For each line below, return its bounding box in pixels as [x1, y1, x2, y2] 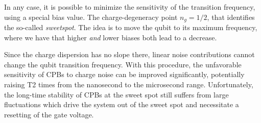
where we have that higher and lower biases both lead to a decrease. [4, 32, 217, 42]
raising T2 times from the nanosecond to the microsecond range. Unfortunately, [4, 79, 253, 90]
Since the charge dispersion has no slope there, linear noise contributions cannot [4, 49, 255, 60]
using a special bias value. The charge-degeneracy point [4, 11, 178, 22]
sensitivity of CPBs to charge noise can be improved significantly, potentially [4, 69, 245, 80]
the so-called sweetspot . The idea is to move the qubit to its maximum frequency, [4, 22, 257, 33]
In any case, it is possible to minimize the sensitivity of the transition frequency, [4, 2, 255, 12]
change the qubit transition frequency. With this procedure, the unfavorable [4, 59, 242, 69]
